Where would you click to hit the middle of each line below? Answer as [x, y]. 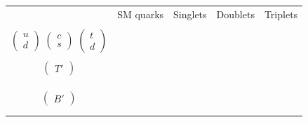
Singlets [190, 14]
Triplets [281, 14]
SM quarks [141, 14]
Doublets [235, 14]
